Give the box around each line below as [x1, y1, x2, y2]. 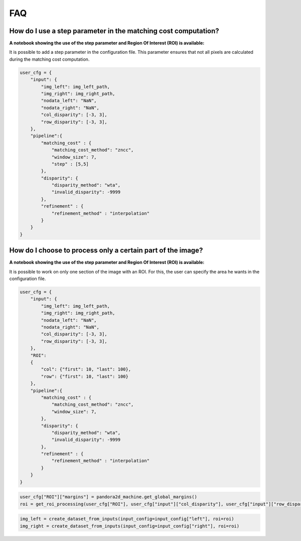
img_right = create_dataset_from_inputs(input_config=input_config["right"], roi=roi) [20, 523, 240, 529]
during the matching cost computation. [9, 56, 90, 62]
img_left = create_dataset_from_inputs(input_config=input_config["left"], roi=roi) [20, 516, 234, 522]
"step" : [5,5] [51, 161, 89, 167]
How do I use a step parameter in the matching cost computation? [9, 27, 219, 35]
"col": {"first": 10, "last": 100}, [41, 367, 131, 372]
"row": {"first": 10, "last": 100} [41, 374, 129, 379]
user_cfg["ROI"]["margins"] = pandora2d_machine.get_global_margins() [20, 494, 198, 500]
